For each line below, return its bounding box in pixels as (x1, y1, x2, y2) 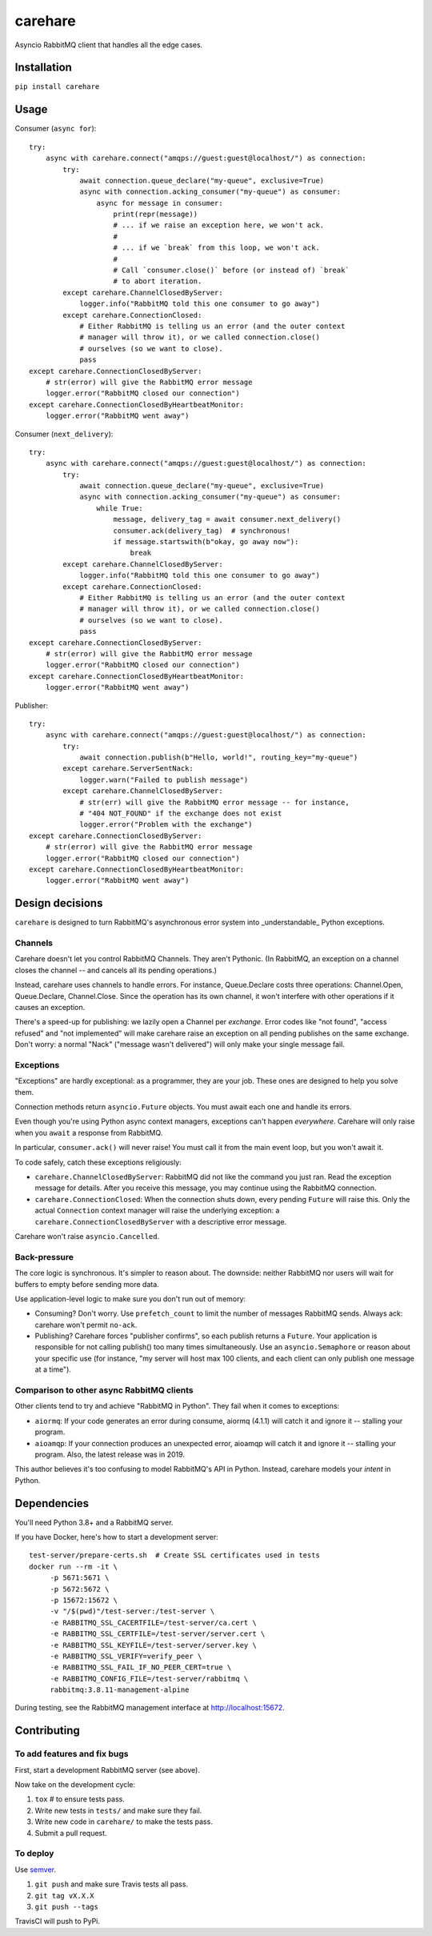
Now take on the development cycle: (14, 1780, 136, 1790)
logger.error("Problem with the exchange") (79, 820, 253, 829)
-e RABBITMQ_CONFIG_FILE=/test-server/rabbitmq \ (50, 1673, 249, 1683)
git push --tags (34, 1902, 99, 1911)
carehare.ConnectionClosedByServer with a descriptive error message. (34, 1217, 287, 1226)
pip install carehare (14, 82, 100, 91)
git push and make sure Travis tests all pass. (34, 1879, 188, 1889)
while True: (96, 503, 143, 512)
